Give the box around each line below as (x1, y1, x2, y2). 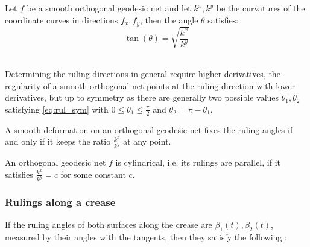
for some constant (60, 167, 126, 180)
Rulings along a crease (5, 194, 116, 209)
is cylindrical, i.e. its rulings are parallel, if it (115, 156, 280, 169)
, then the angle (139, 13, 198, 26)
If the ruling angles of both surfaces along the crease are (5, 217, 212, 230)
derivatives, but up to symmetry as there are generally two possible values (5, 91, 279, 104)
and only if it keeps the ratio (5, 135, 111, 148)
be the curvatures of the (216, 2, 305, 14)
